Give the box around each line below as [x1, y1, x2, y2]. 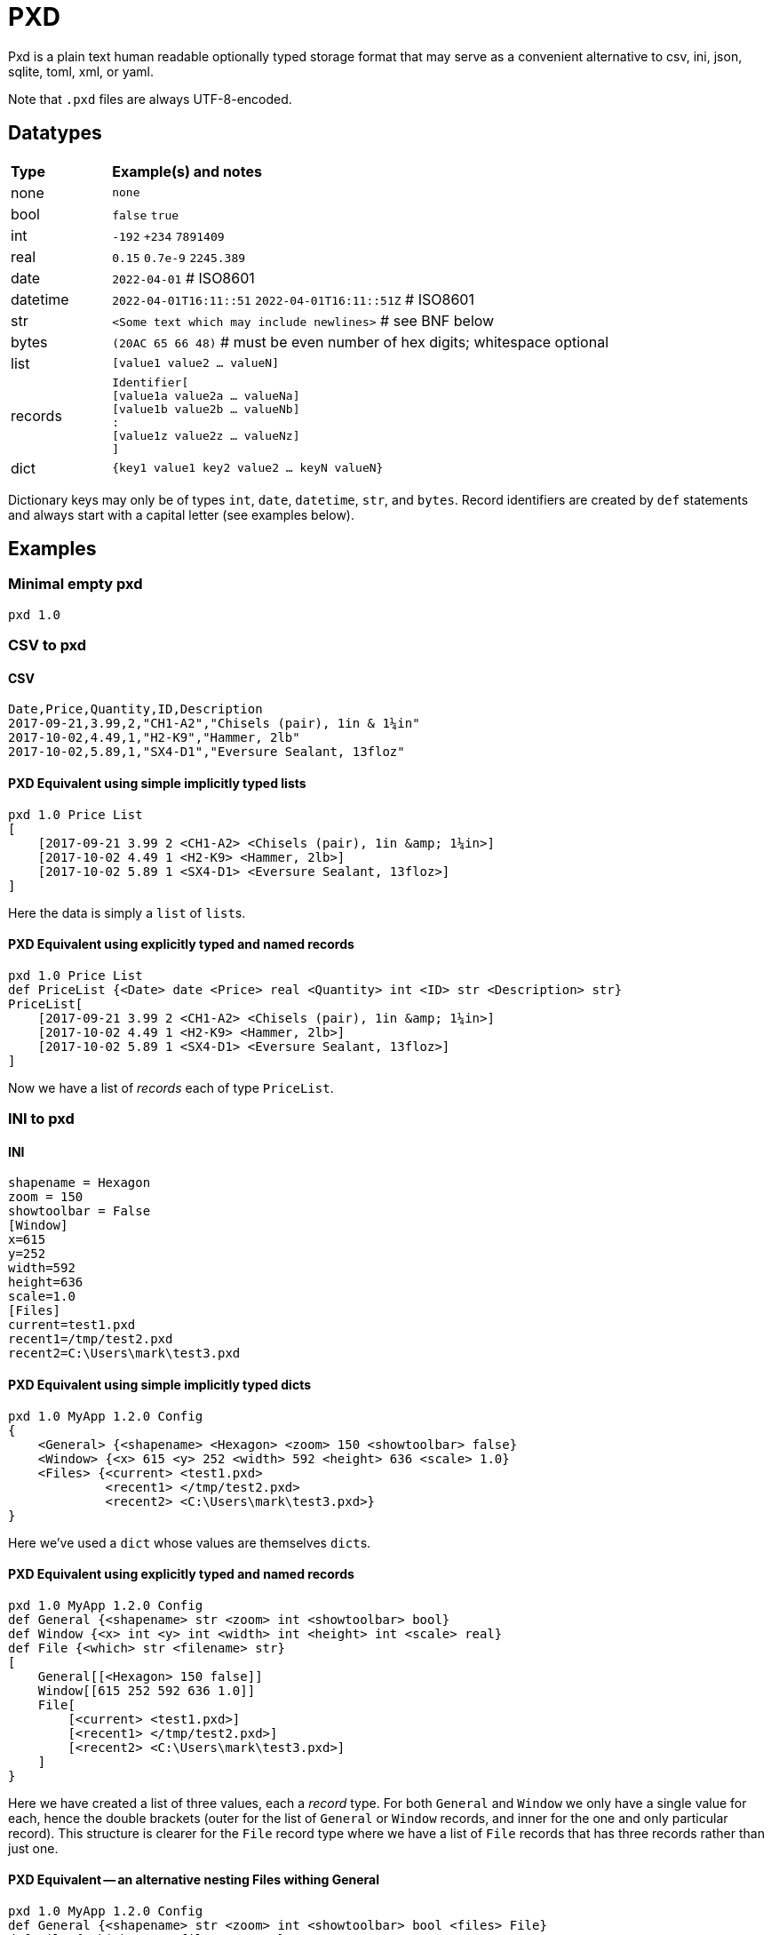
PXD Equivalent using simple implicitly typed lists [8, 776, 306, 792]
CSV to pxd [8, 636, 87, 655]
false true [112, 208, 179, 222]
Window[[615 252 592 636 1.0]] [37, 1683, 256, 1698]
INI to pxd [8, 1110, 75, 1128]
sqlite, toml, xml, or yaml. [8, 63, 155, 79]
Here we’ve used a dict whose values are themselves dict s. [8, 1534, 371, 1550]
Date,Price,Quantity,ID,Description [8, 702, 263, 717]
